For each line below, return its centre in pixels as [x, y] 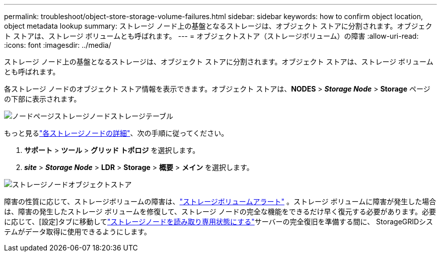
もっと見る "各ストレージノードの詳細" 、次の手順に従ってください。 [116, 133]
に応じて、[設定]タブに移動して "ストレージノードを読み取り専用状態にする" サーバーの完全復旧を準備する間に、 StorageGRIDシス [219, 222]
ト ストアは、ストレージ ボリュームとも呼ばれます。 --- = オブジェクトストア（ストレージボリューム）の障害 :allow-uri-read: [211, 36]
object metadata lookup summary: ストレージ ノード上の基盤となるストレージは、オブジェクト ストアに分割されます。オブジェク [218, 26]
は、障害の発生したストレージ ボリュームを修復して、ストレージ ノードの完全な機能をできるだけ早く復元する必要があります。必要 [220, 211]
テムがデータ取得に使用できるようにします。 [78, 232]
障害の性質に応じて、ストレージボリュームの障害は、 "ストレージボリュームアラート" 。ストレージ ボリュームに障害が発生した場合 [220, 201]
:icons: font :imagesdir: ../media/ [58, 45]
